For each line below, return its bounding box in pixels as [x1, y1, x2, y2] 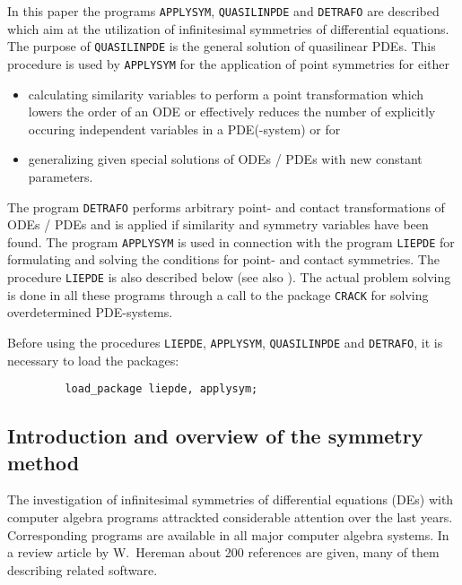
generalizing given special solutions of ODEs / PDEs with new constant [28, 150, 423, 168]
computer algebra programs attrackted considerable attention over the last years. [7, 508, 453, 527]
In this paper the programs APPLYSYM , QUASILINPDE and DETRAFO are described [7, 2, 440, 20]
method [7, 448, 80, 476]
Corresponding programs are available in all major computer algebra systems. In [7, 525, 449, 544]
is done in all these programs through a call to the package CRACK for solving [7, 285, 429, 304]
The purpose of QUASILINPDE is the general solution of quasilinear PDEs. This [7, 37, 436, 56]
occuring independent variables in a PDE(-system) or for [28, 119, 341, 138]
